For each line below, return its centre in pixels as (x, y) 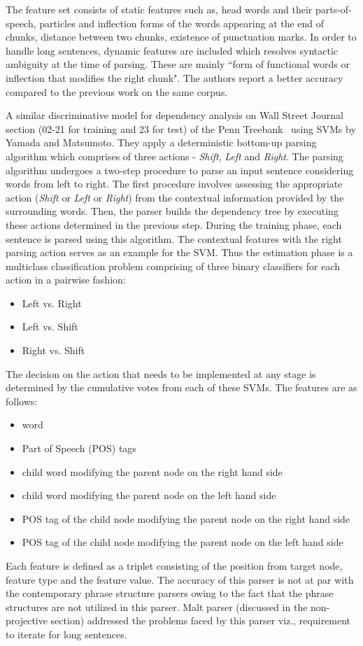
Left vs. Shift (50, 326)
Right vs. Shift (54, 350)
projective (27, 620)
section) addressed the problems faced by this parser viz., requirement (201, 620)
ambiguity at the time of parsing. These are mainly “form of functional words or (178, 64)
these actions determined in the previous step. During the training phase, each (174, 224)
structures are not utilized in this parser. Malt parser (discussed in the (157, 606)
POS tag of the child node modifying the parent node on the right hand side (186, 518)
